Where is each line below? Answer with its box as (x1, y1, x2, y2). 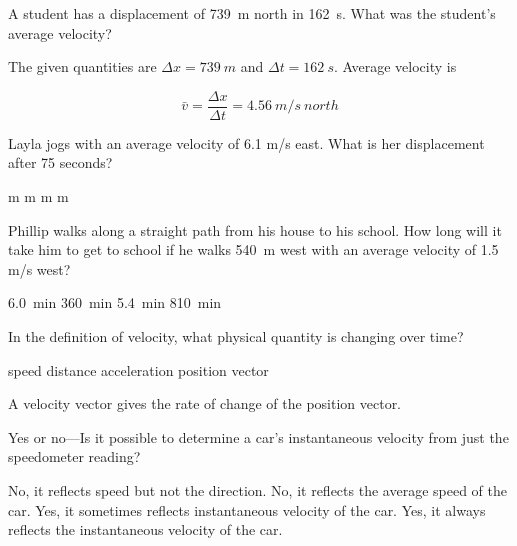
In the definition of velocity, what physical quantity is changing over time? (8, 326, 464, 346)
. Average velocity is (334, 56, 457, 77)
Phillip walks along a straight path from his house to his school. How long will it (8, 219, 502, 240)
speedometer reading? (8, 446, 141, 467)
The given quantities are (8, 56, 157, 77)
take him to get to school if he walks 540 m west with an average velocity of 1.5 (8, 239, 499, 260)
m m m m (8, 186, 69, 207)
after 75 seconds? (8, 152, 113, 173)
